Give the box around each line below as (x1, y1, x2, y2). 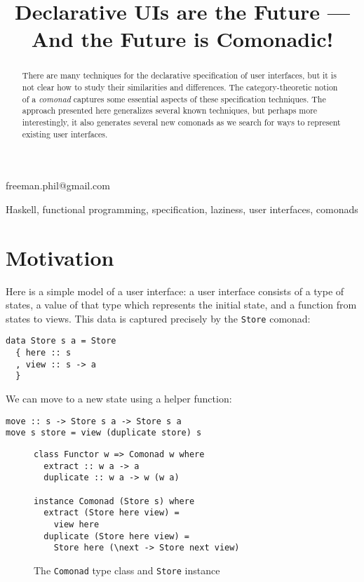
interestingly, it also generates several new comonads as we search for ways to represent (22, 116, 341, 128)
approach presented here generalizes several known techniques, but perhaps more (22, 104, 318, 116)
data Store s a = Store (6, 336, 116, 346)
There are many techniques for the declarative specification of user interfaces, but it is (22, 69, 337, 81)
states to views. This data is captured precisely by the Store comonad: (6, 311, 311, 325)
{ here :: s (15, 348, 72, 358)
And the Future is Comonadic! (31, 25, 334, 53)
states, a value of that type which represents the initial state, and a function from (6, 297, 357, 312)
